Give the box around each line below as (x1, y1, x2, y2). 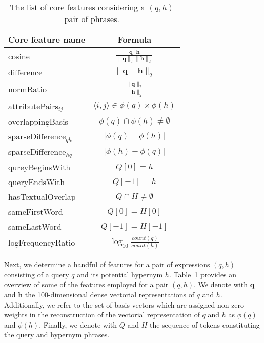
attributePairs (8, 99, 58, 112)
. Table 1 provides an (169, 269, 237, 279)
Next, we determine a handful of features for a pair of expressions (4, 259, 210, 270)
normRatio (8, 83, 47, 95)
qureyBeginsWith (8, 161, 71, 173)
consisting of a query (4, 269, 69, 279)
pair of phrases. (64, 13, 119, 25)
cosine (8, 50, 30, 62)
